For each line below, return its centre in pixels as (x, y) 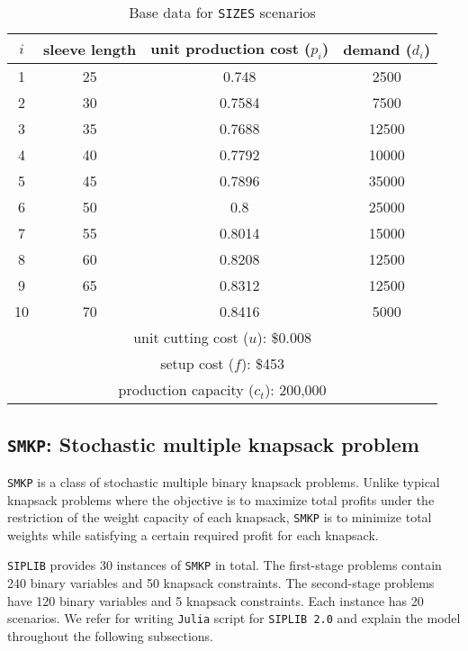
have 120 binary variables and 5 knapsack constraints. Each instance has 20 (216, 600)
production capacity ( (186, 390)
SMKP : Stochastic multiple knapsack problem (213, 443)
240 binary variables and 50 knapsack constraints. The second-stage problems (221, 583)
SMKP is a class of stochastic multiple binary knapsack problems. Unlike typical (224, 481)
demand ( (378, 49)
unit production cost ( (231, 48)
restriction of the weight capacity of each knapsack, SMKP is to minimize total (220, 517)
